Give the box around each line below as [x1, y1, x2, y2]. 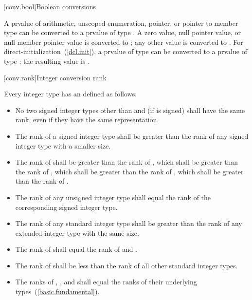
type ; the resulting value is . [4, 56, 90, 66]
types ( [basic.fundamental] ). [15, 286, 100, 297]
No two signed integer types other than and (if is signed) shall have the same [15, 105, 245, 115]
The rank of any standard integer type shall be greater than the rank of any [15, 218, 242, 228]
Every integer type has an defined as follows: [4, 89, 137, 99]
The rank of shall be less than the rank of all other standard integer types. [15, 260, 238, 270]
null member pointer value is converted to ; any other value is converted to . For [4, 37, 243, 47]
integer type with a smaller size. [15, 140, 111, 150]
